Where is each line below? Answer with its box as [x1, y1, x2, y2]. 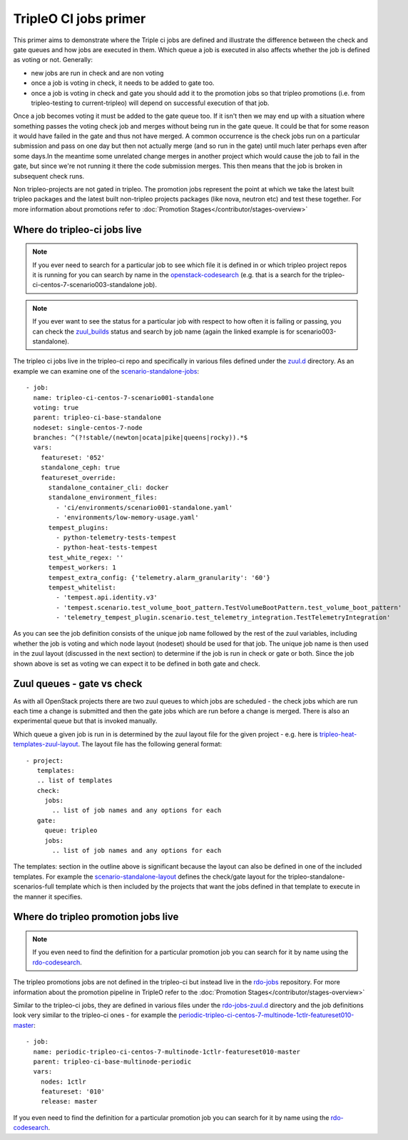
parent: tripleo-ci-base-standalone [33, 414, 162, 421]
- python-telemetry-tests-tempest [56, 533, 177, 541]
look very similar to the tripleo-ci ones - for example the [13, 1011, 178, 1019]
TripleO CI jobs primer [13, 11, 146, 26]
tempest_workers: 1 [48, 564, 117, 571]
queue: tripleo [44, 826, 98, 835]
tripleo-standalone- [287, 872, 345, 881]
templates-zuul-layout [13, 740, 78, 749]
